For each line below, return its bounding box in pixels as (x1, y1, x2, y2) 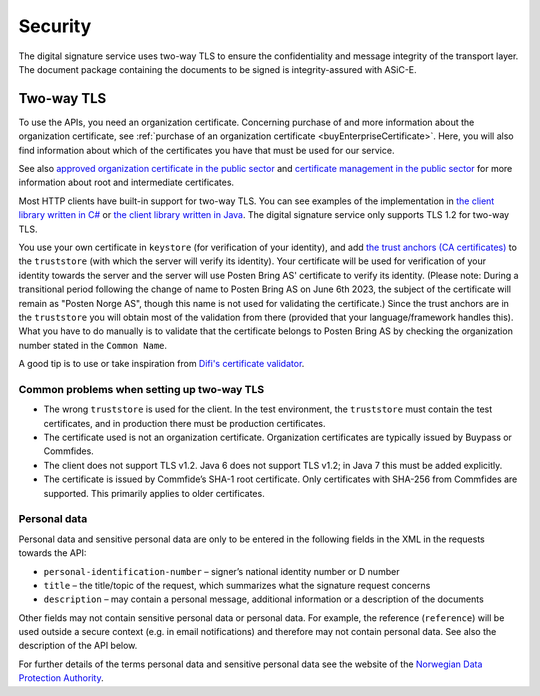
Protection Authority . (18, 672, 104, 684)
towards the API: (18, 547, 87, 559)
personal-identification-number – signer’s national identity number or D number (43, 565, 400, 577)
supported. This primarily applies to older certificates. (43, 487, 265, 499)
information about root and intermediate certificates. (18, 176, 235, 189)
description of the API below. (18, 640, 138, 652)
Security (18, 15, 92, 37)
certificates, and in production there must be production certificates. (43, 417, 326, 429)
